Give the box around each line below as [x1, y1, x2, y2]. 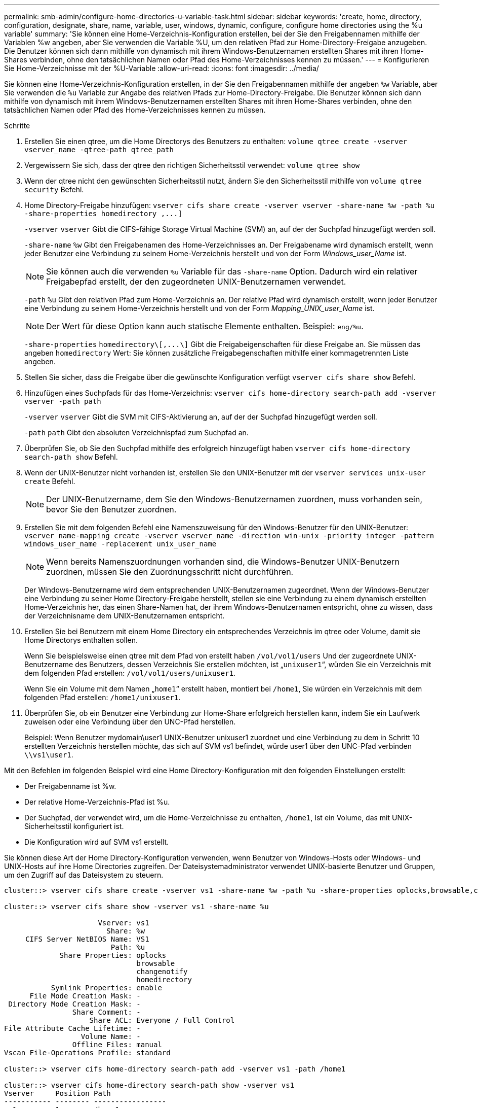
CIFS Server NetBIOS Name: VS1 [25, 935, 149, 943]
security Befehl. [24, 185, 84, 194]
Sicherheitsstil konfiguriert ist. [24, 822, 124, 830]
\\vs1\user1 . [24, 750, 73, 759]
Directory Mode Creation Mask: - [8, 1000, 141, 1008]
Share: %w [106, 927, 145, 935]
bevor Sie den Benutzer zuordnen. [46, 504, 177, 514]
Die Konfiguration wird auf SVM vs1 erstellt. [24, 838, 169, 846]
